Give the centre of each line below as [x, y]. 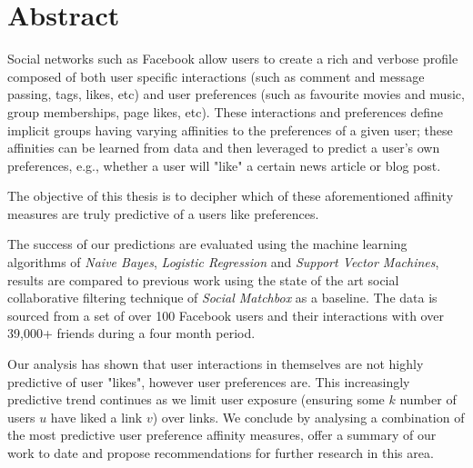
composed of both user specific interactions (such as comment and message [216, 76]
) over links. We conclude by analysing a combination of [308, 417]
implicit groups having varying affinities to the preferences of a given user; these [230, 129]
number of [428, 399]
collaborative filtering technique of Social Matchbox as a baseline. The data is [222, 298]
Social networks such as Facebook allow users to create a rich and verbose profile [233, 59]
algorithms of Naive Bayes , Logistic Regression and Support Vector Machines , [223, 262]
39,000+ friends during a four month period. [131, 333]
